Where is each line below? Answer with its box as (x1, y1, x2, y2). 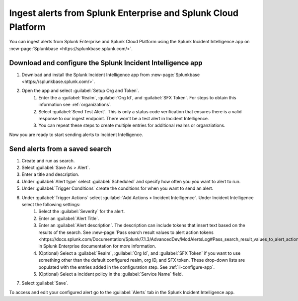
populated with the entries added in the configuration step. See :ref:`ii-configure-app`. (38, 264, 215, 270)
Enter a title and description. (21, 171, 79, 177)
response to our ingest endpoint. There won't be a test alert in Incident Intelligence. (38, 115, 209, 121)
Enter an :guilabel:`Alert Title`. (38, 215, 99, 221)
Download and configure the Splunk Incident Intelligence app (9, 59, 203, 67)
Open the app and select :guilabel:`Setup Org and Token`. (21, 87, 140, 94)
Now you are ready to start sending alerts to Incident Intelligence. (9, 132, 144, 138)
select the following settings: (21, 202, 80, 208)
